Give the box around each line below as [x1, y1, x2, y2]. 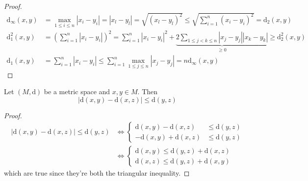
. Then [137, 86, 158, 96]
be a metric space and [44, 86, 110, 96]
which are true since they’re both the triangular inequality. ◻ [4, 168, 190, 178]
